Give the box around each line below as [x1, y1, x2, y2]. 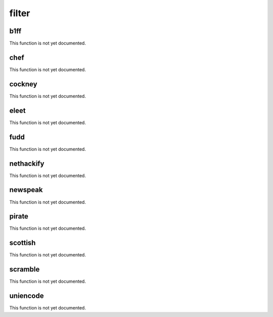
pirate [9, 212, 29, 221]
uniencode [9, 292, 44, 300]
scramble [9, 265, 40, 274]
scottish [9, 239, 36, 247]
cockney [9, 80, 37, 88]
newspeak [9, 186, 43, 194]
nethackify [9, 159, 44, 168]
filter [9, 8, 30, 19]
